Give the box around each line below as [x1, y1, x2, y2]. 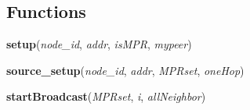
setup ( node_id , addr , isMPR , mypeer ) [6, 36, 192, 52]
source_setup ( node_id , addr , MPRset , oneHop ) [6, 62, 245, 78]
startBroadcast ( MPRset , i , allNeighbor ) [6, 88, 206, 105]
